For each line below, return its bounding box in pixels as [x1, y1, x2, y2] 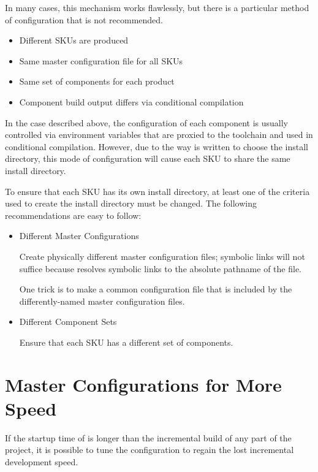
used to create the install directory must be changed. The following [5, 197, 257, 210]
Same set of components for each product [19, 75, 175, 88]
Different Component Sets [19, 315, 117, 328]
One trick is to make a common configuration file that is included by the [19, 283, 292, 295]
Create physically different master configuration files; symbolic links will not [19, 249, 305, 262]
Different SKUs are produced [19, 34, 129, 47]
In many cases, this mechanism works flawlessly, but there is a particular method [5, 1, 309, 13]
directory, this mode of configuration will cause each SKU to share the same [5, 152, 290, 165]
